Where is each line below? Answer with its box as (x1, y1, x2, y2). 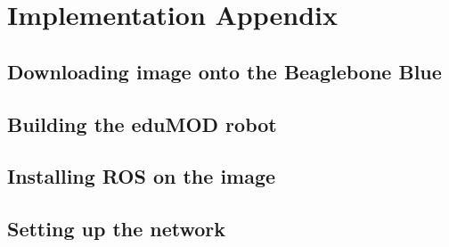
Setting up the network (7, 215, 226, 243)
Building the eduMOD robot (7, 110, 277, 137)
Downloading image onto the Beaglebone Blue (7, 57, 442, 85)
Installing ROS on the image (7, 162, 276, 190)
